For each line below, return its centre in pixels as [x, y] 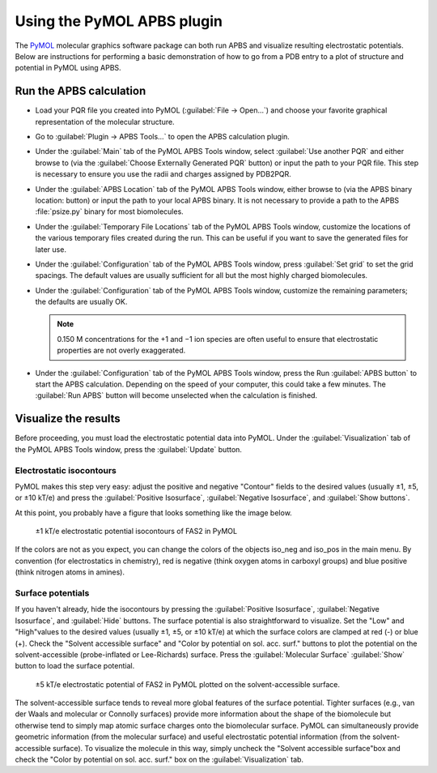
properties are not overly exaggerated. [121, 350]
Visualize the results [68, 419]
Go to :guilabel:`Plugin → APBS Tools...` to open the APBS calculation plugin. [163, 137]
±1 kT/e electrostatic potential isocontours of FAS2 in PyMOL [136, 532]
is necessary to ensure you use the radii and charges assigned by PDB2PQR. [163, 174]
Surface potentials [52, 593]
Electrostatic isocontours [66, 470]
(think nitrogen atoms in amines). [70, 572]
